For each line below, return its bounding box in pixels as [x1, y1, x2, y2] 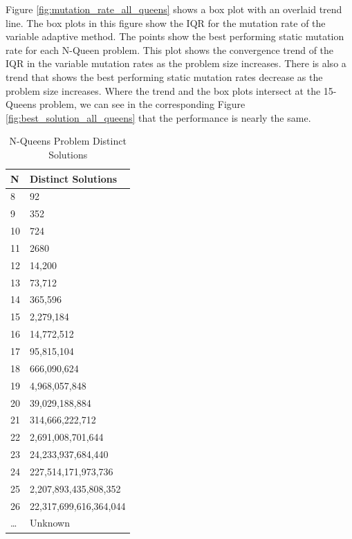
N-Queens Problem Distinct [9, 134, 127, 148]
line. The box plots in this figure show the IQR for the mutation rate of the [6, 15, 326, 30]
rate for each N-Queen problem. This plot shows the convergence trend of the [6, 42, 334, 57]
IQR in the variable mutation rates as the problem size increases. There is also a [6, 56, 346, 71]
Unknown [30, 515, 70, 530]
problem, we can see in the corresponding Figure [39, 97, 246, 111]
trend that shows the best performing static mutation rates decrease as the [6, 69, 323, 84]
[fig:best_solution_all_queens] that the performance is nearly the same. [6, 110, 311, 125]
